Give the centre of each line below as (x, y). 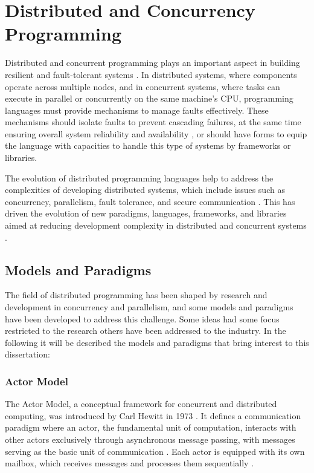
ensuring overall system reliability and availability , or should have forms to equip (156, 133)
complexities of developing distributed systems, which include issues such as (145, 190)
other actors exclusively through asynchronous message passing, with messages (150, 439)
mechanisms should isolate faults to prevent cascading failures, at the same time (153, 122)
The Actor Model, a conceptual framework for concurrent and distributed (141, 404)
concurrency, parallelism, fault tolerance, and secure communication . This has (150, 201)
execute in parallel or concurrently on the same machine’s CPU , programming (149, 98)
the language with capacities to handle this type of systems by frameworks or (148, 145)
